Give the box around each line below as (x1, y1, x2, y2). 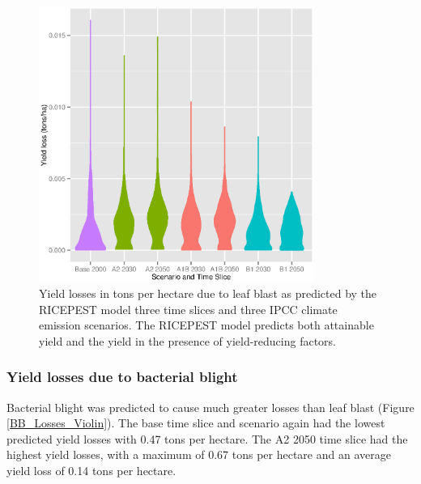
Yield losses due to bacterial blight (6, 367, 238, 387)
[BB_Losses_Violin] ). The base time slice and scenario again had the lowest (6, 414, 385, 431)
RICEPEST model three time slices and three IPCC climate (39, 300, 338, 317)
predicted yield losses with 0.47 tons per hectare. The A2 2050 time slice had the (6, 430, 408, 447)
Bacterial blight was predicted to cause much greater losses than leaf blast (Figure (6, 398, 415, 415)
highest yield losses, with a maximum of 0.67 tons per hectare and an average (6, 446, 391, 463)
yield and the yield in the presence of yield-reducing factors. (39, 332, 337, 349)
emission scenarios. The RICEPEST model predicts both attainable (39, 316, 374, 333)
